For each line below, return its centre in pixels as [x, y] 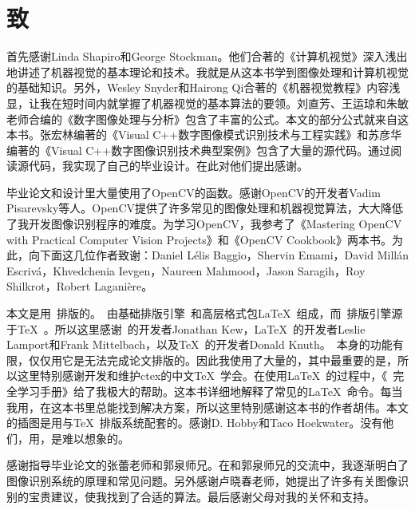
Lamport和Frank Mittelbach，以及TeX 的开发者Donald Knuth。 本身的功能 [200, 344]
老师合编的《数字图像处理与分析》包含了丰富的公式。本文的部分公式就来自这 [207, 119]
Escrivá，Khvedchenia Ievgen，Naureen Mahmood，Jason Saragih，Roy [186, 270]
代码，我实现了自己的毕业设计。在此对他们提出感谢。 [168, 166]
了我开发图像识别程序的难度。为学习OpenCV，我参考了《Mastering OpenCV [204, 224]
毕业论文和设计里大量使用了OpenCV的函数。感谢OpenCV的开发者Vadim [194, 192]
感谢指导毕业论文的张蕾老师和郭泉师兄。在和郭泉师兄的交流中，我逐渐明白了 [207, 465]
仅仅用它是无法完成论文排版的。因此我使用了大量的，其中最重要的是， [213, 360]
